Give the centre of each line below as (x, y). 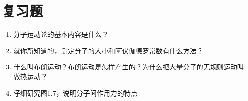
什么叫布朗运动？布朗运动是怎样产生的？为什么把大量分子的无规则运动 (125, 67)
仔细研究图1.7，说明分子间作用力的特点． (79, 93)
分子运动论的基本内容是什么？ (61, 34)
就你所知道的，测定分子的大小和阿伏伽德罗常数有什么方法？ (108, 50)
